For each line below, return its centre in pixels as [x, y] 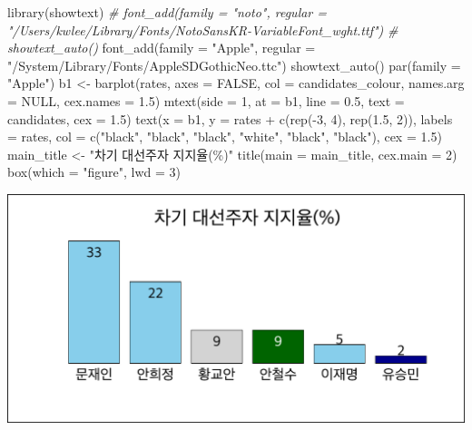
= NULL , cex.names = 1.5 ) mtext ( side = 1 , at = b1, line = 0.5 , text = [206, 100]
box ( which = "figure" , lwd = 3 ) [94, 172]
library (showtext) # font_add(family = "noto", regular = [167, 12]
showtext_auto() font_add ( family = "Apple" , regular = [162, 48]
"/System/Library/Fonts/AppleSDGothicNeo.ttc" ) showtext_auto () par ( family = [234, 65]
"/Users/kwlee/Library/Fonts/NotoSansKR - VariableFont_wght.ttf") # [203, 29]
